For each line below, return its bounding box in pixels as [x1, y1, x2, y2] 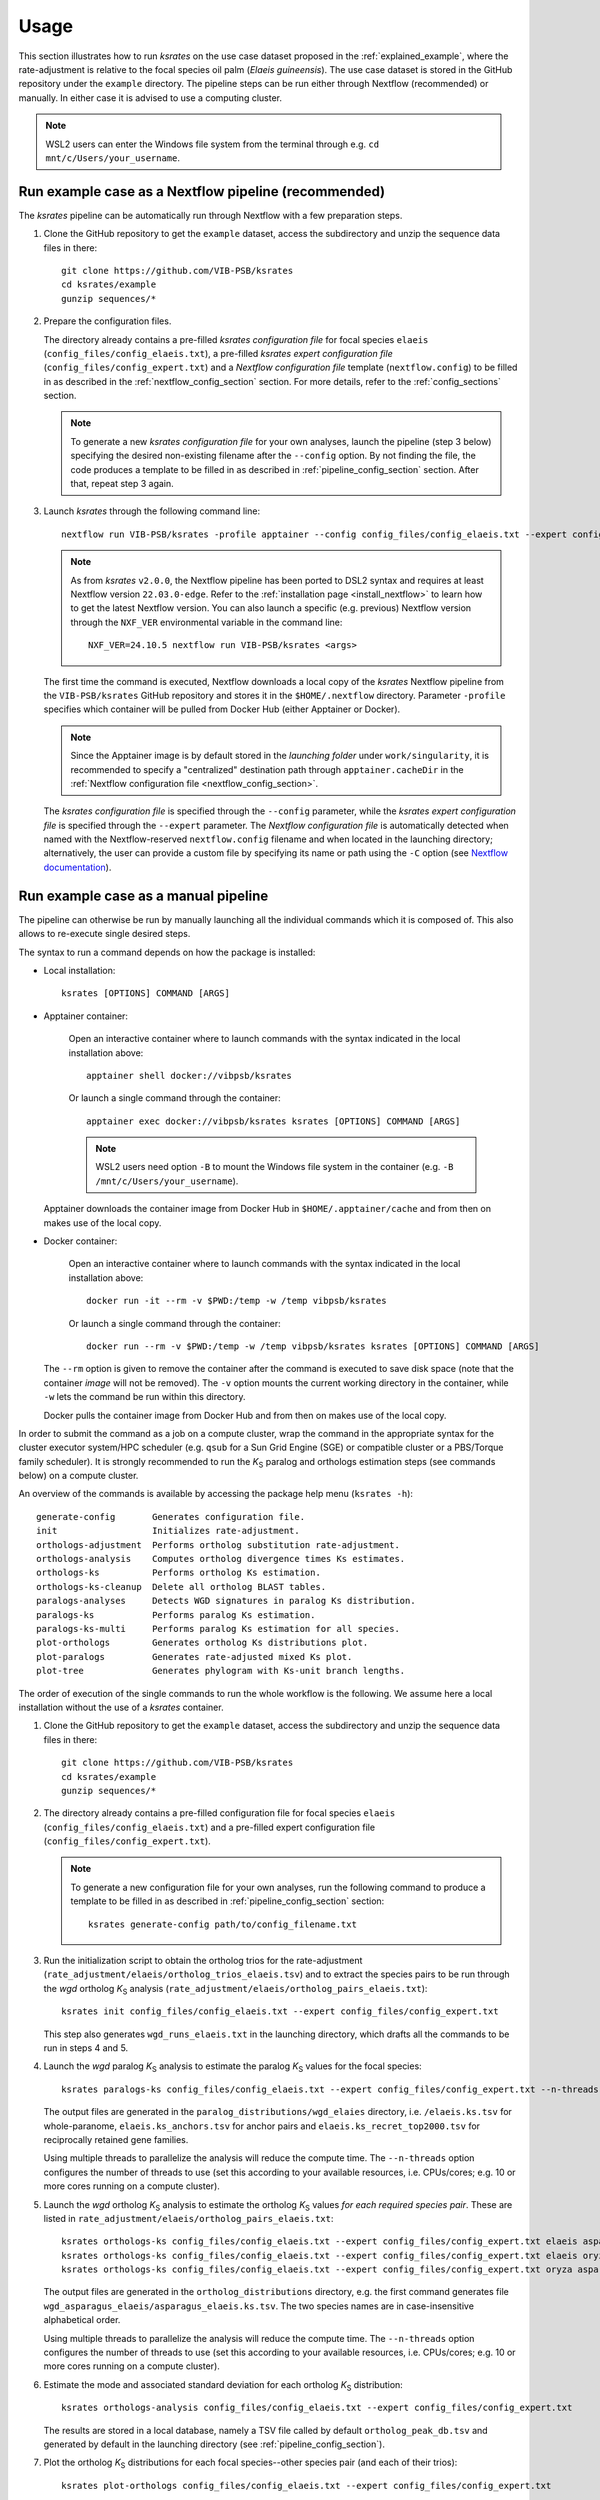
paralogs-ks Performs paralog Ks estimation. [36, 1609, 316, 1620]
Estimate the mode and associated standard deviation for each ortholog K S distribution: [43, 2378, 404, 2393]
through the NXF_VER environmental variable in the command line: [70, 616, 343, 628]
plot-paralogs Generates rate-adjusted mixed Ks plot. [36, 1651, 353, 1662]
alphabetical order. [43, 2314, 121, 2326]
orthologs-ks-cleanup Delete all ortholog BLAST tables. [36, 1581, 327, 1592]
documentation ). [43, 861, 112, 873]
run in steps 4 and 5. [43, 2041, 129, 2054]
